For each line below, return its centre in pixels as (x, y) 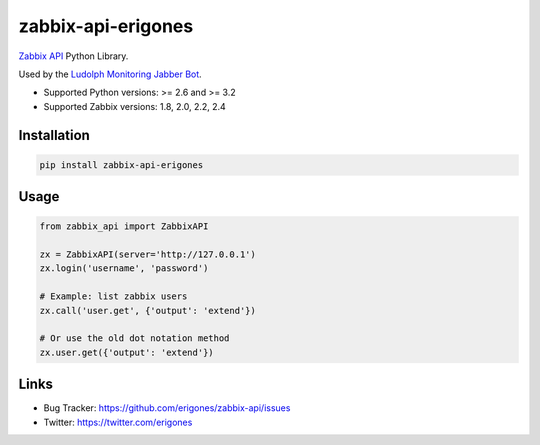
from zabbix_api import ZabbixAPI (124, 226)
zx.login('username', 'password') (124, 268)
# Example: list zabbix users (113, 296)
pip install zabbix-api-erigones (121, 164)
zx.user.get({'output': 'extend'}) (126, 352)
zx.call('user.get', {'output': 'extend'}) (148, 310)
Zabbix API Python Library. (73, 56)
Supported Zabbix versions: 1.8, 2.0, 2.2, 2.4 (135, 106)
